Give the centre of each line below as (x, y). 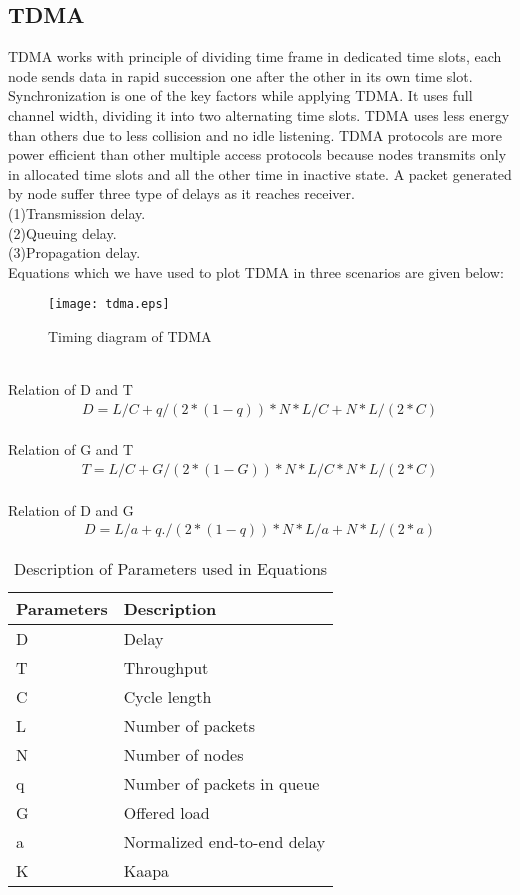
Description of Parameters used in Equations (170, 569)
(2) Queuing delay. (62, 232)
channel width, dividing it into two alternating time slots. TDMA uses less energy (259, 114)
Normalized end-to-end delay (224, 842)
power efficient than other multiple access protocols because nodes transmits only (257, 154)
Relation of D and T (70, 389)
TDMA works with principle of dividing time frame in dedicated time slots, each (255, 56)
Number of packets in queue (221, 784)
